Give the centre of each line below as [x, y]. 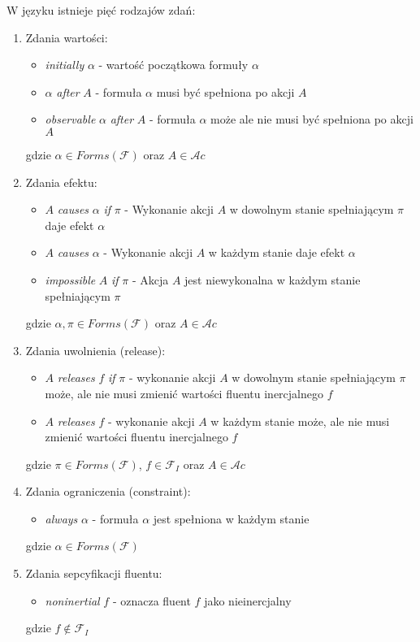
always [61, 518]
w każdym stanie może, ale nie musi [300, 421]
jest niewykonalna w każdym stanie [273, 279]
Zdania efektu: [61, 182]
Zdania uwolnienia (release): [95, 350]
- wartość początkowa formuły [173, 65]
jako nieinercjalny [248, 600]
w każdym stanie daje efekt [277, 252]
